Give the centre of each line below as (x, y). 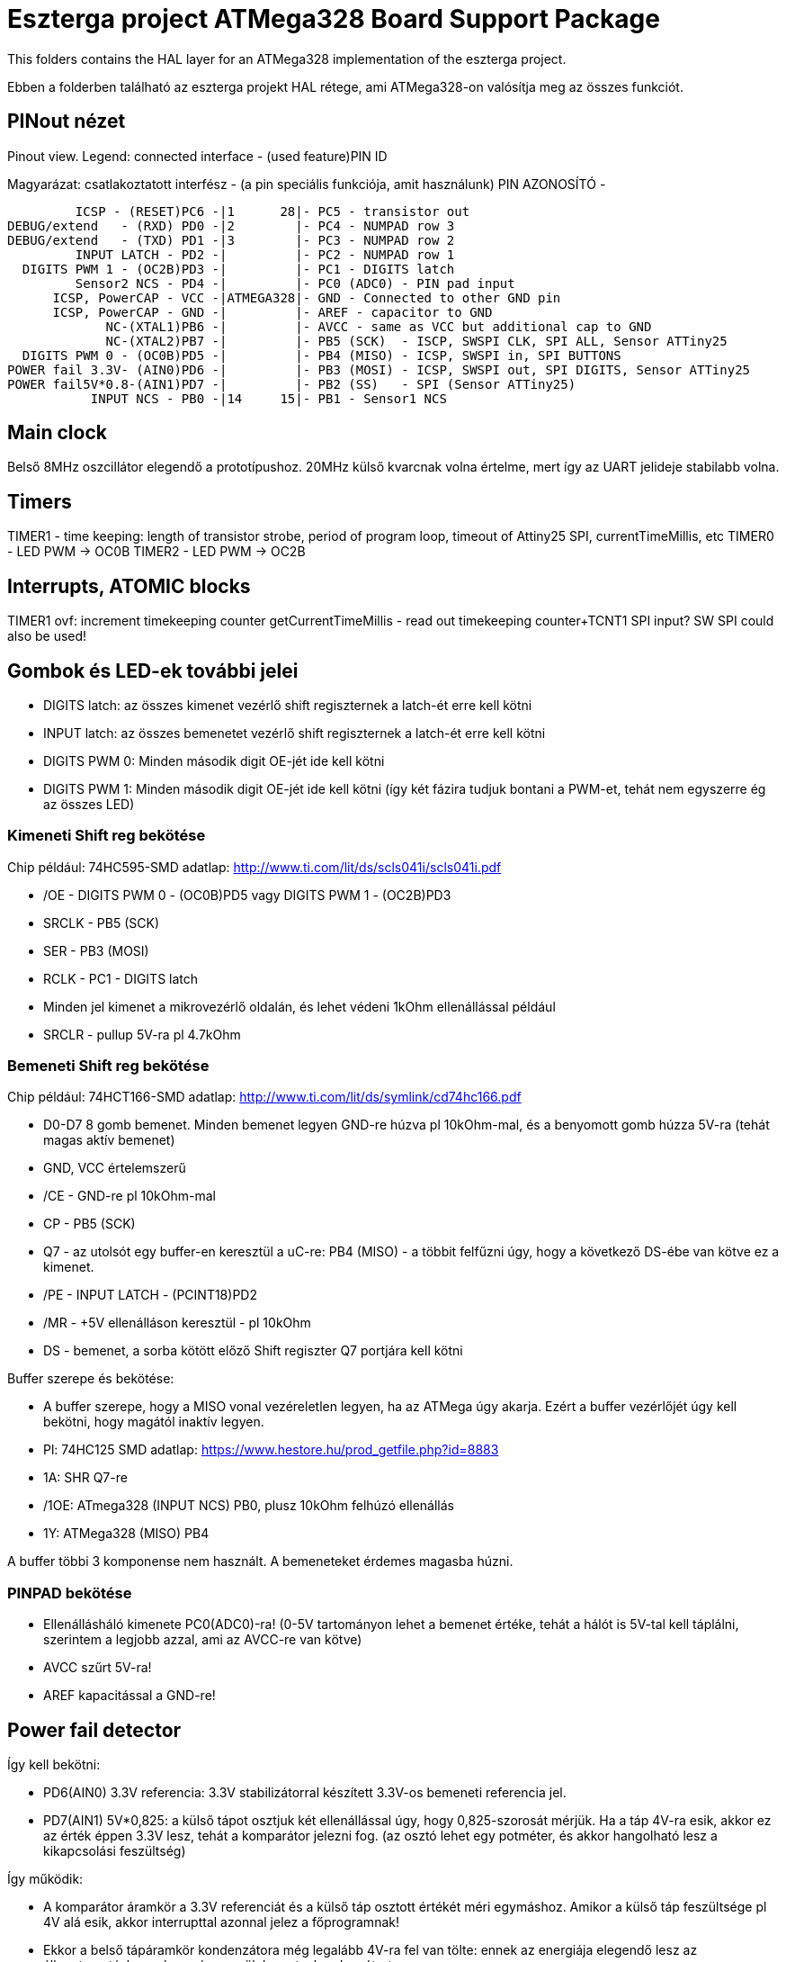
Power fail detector (94, 1730)
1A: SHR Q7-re (85, 1478)
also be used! (47, 636)
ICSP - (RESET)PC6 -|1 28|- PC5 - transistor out (272, 211)
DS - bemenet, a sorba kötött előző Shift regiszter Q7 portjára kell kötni (253, 1351)
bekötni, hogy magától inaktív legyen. (154, 1422)
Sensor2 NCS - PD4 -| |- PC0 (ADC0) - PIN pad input (295, 283)
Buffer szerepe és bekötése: (91, 1379)
